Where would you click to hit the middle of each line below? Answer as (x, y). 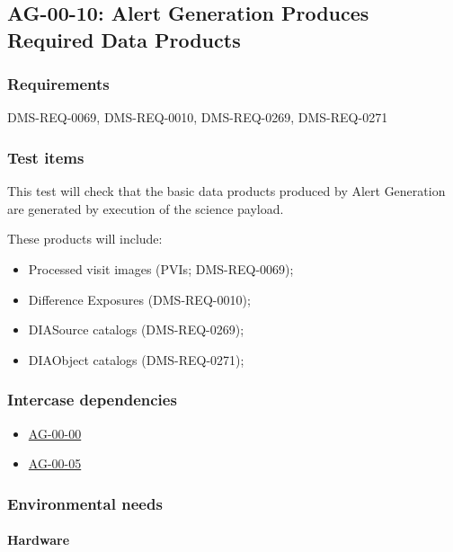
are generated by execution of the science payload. (146, 208)
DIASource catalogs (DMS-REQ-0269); (136, 329)
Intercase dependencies (92, 400)
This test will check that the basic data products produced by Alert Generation (226, 191)
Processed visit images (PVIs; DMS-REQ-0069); (161, 268)
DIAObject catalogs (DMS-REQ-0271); (136, 359)
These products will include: (85, 239)
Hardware (39, 540)
